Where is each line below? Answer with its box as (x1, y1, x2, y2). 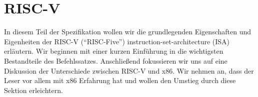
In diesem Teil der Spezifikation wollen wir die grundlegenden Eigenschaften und (4, 26, 251, 37)
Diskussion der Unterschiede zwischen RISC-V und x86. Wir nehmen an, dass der (4, 65, 254, 76)
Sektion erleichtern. (4, 85, 63, 95)
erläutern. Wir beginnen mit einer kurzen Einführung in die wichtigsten (4, 46, 223, 56)
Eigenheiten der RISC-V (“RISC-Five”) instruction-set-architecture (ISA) (4, 36, 230, 46)
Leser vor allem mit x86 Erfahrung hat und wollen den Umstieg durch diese (4, 75, 236, 86)
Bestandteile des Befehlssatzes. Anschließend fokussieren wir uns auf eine (4, 55, 227, 66)
